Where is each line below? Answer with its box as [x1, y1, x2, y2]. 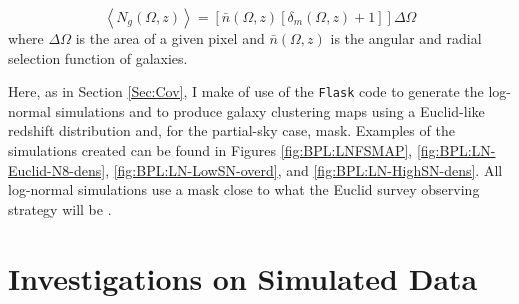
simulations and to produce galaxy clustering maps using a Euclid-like [55, 100, 485, 121]
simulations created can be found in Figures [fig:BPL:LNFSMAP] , [8, 140, 413, 161]
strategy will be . [8, 198, 112, 219]
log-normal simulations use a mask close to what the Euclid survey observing [8, 179, 480, 200]
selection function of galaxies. [8, 47, 188, 68]
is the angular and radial [330, 28, 482, 48]
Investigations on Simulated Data [8, 257, 478, 298]
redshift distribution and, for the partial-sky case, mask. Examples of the [8, 120, 455, 141]
